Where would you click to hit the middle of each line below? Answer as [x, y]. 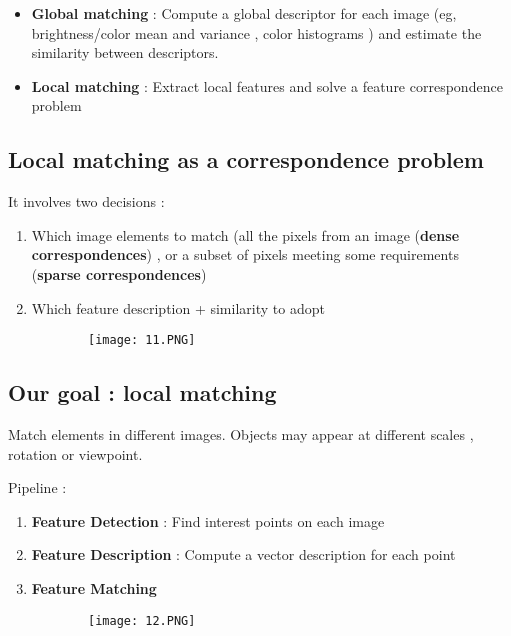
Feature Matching [94, 587]
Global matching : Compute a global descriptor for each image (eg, [244, 13]
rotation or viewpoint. [75, 453]
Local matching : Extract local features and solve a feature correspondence [267, 85]
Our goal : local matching [142, 392]
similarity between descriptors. [125, 52]
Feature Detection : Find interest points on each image [208, 520]
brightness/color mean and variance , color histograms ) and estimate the [256, 32]
